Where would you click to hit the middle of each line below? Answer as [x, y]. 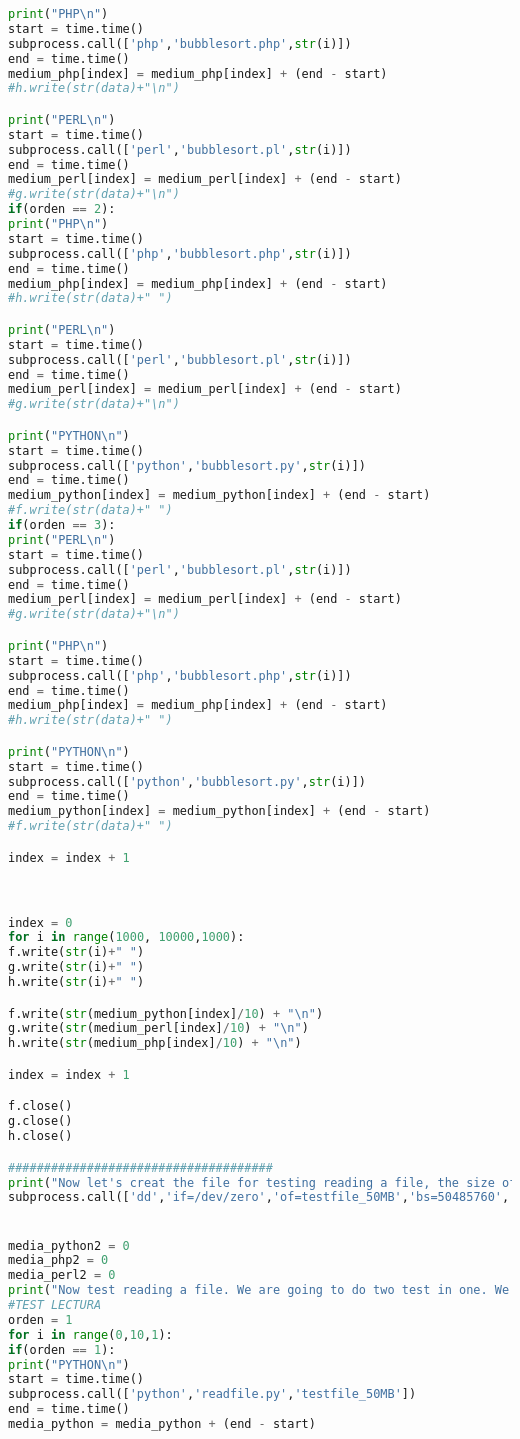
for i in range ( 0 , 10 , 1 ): [90, 1334]
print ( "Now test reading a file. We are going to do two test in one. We [259, 1290]
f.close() [40, 1106]
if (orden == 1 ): [62, 1349]
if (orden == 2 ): [62, 209]
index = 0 [40, 922]
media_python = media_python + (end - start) [162, 1424]
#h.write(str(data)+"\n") [94, 88]
